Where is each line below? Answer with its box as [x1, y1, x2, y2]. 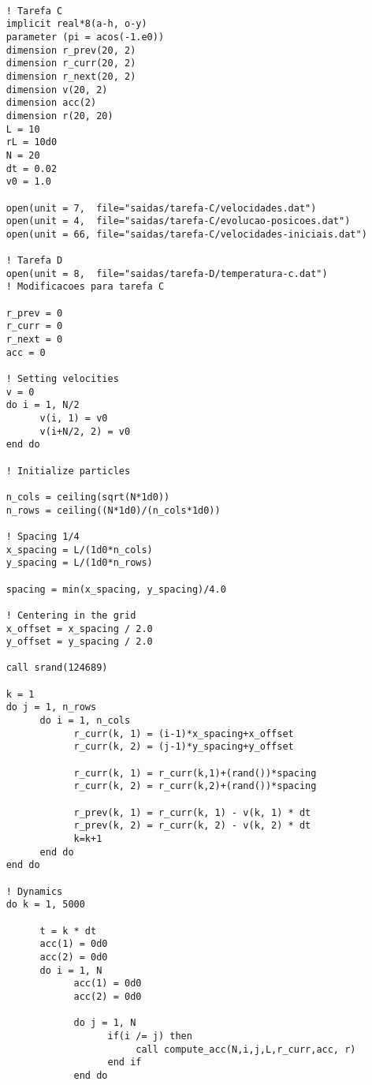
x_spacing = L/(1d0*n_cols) [6, 544, 153, 556]
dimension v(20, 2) [6, 84, 108, 95]
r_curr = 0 [6, 320, 63, 332]
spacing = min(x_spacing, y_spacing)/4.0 [6, 583, 226, 595]
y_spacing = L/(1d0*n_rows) [6, 557, 153, 569]
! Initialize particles [6, 465, 131, 477]
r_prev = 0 [6, 307, 63, 319]
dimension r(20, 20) [6, 110, 113, 122]
